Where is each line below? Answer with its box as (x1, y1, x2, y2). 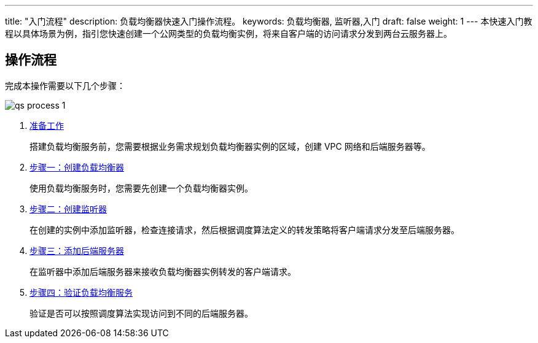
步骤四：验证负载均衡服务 (29, 287, 133, 298)
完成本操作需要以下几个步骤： (5, 80, 125, 91)
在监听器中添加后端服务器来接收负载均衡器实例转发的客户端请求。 (29, 266, 296, 277)
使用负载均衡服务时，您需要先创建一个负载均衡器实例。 (29, 182, 253, 193)
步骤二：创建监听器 (29, 203, 107, 214)
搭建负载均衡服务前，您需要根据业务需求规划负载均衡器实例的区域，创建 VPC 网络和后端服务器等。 (29, 141, 431, 152)
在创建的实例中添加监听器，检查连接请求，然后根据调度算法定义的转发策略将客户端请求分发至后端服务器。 (29, 224, 459, 235)
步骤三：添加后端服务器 (29, 245, 124, 256)
